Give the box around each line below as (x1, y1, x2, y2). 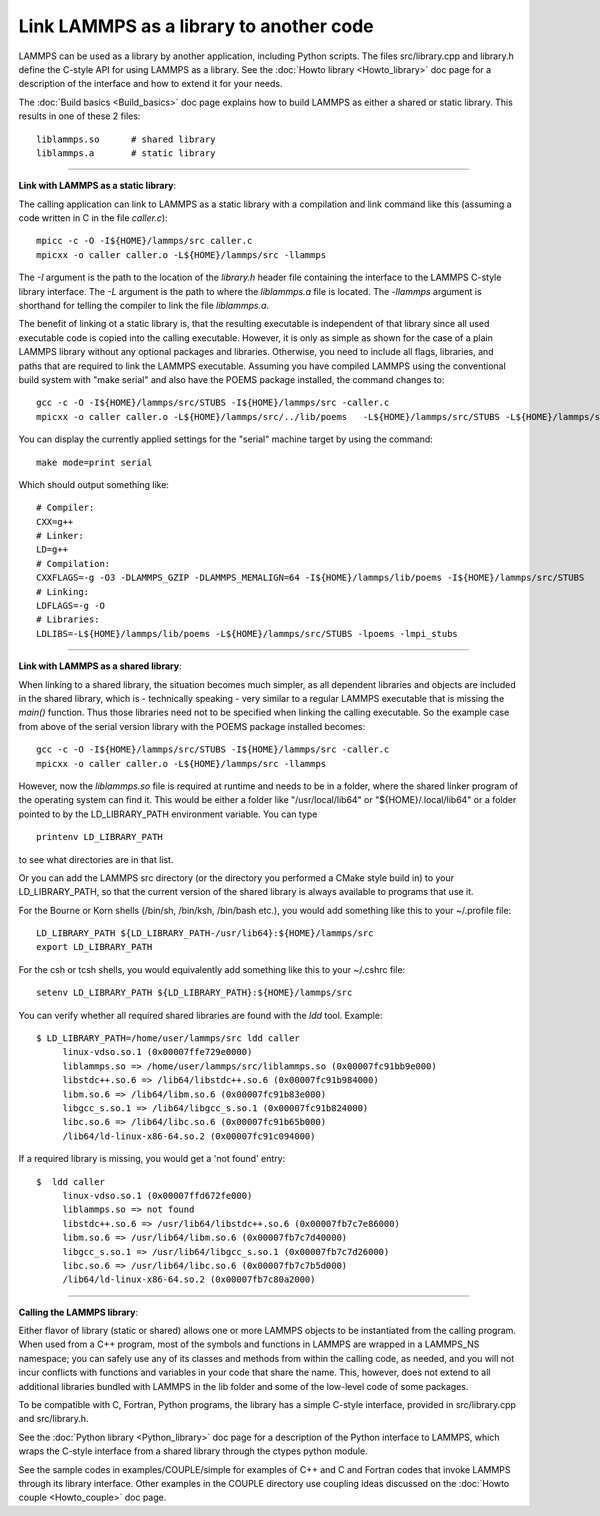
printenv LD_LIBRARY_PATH (36, 831, 164, 843)
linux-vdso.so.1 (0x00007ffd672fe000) (62, 1190, 253, 1201)
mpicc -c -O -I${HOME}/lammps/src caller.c (36, 235, 253, 247)
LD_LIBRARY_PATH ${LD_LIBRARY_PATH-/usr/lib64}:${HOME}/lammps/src (36, 928, 374, 939)
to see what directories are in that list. (18, 853, 174, 865)
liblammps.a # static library (36, 147, 216, 159)
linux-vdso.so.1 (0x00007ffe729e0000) (62, 1046, 253, 1058)
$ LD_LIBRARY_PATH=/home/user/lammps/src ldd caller (36, 1033, 300, 1044)
